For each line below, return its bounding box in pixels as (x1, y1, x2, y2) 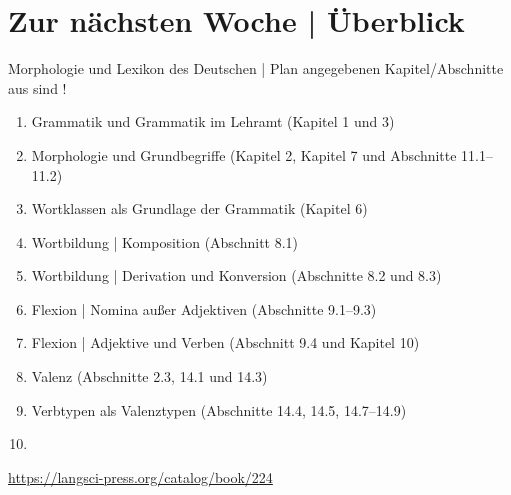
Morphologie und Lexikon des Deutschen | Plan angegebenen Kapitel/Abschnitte (8, 58, 504, 79)
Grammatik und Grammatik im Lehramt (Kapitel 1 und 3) (31, 111, 395, 132)
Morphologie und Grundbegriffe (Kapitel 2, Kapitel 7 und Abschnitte (31, 144, 457, 165)
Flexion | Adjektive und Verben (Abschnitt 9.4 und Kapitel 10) (31, 332, 420, 353)
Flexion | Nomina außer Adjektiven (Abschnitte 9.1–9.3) (31, 298, 377, 319)
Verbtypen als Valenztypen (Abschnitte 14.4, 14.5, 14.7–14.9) (31, 399, 407, 420)
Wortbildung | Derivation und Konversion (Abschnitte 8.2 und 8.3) (31, 265, 442, 286)
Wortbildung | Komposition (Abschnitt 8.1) (31, 231, 299, 252)
